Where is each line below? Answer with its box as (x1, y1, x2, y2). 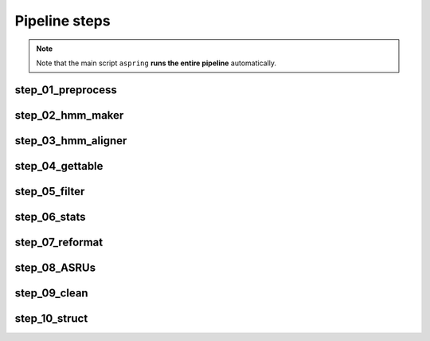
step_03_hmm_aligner (14, 134, 127, 147)
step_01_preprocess (14, 83, 117, 96)
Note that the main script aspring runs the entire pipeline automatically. (36, 58, 277, 68)
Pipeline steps (14, 12, 111, 29)
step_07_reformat (14, 235, 104, 249)
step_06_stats (14, 210, 86, 223)
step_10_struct (14, 312, 88, 325)
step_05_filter (14, 184, 85, 198)
